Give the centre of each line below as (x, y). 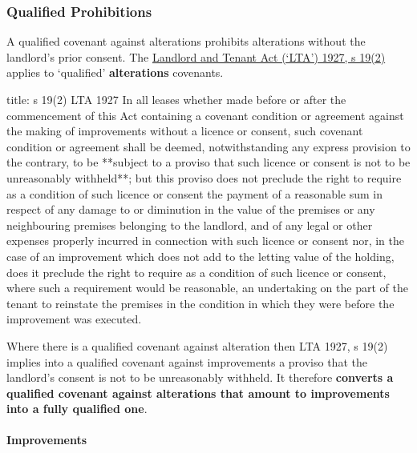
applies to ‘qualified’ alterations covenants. (115, 72)
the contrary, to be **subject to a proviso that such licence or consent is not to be (208, 162)
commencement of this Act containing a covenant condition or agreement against (205, 115)
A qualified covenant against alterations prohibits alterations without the (186, 41)
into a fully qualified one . (77, 409)
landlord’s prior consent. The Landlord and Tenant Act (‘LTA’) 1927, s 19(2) (196, 56)
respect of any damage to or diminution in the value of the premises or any (191, 209)
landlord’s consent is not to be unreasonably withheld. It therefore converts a (200, 377)
